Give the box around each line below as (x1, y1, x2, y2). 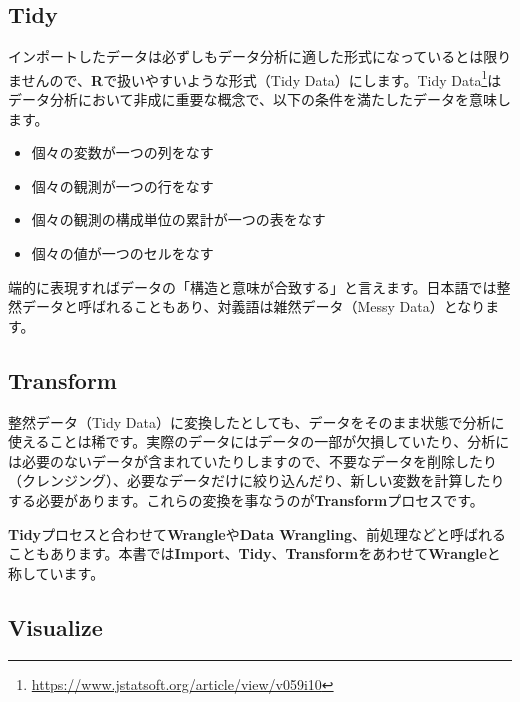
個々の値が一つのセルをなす (31, 243, 214, 264)
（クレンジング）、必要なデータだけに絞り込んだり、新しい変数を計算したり (8, 470, 505, 491)
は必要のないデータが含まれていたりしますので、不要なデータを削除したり (8, 450, 498, 471)
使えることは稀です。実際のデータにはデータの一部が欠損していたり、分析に (8, 431, 510, 452)
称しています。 (8, 562, 105, 583)
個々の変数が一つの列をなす (31, 142, 214, 163)
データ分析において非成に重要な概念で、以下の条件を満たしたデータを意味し (8, 89, 512, 110)
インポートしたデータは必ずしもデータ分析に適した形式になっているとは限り (8, 46, 512, 67)
